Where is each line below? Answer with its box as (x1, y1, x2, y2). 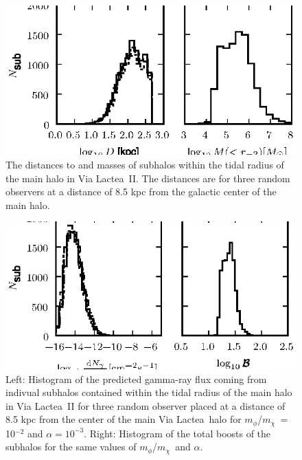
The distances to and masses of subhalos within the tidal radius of (5, 157, 284, 172)
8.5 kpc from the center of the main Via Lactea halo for (5, 412, 242, 426)
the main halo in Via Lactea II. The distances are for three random (5, 171, 290, 185)
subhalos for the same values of (5, 439, 137, 454)
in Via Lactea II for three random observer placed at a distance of (5, 398, 286, 413)
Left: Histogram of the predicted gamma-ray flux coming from (5, 371, 267, 386)
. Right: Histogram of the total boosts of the (84, 426, 271, 440)
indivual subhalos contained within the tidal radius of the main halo (5, 385, 292, 399)
